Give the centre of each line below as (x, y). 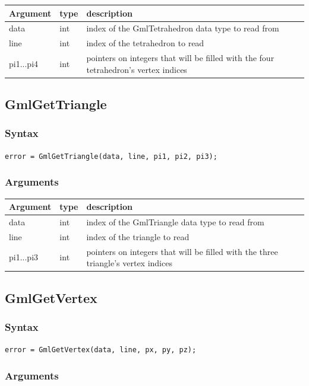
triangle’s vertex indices (129, 263)
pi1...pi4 (24, 63)
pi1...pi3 (24, 257)
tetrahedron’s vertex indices (137, 69)
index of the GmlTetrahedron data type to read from (183, 28)
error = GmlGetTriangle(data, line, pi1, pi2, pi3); (111, 156)
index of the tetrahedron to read (145, 43)
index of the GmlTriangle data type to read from (175, 221)
